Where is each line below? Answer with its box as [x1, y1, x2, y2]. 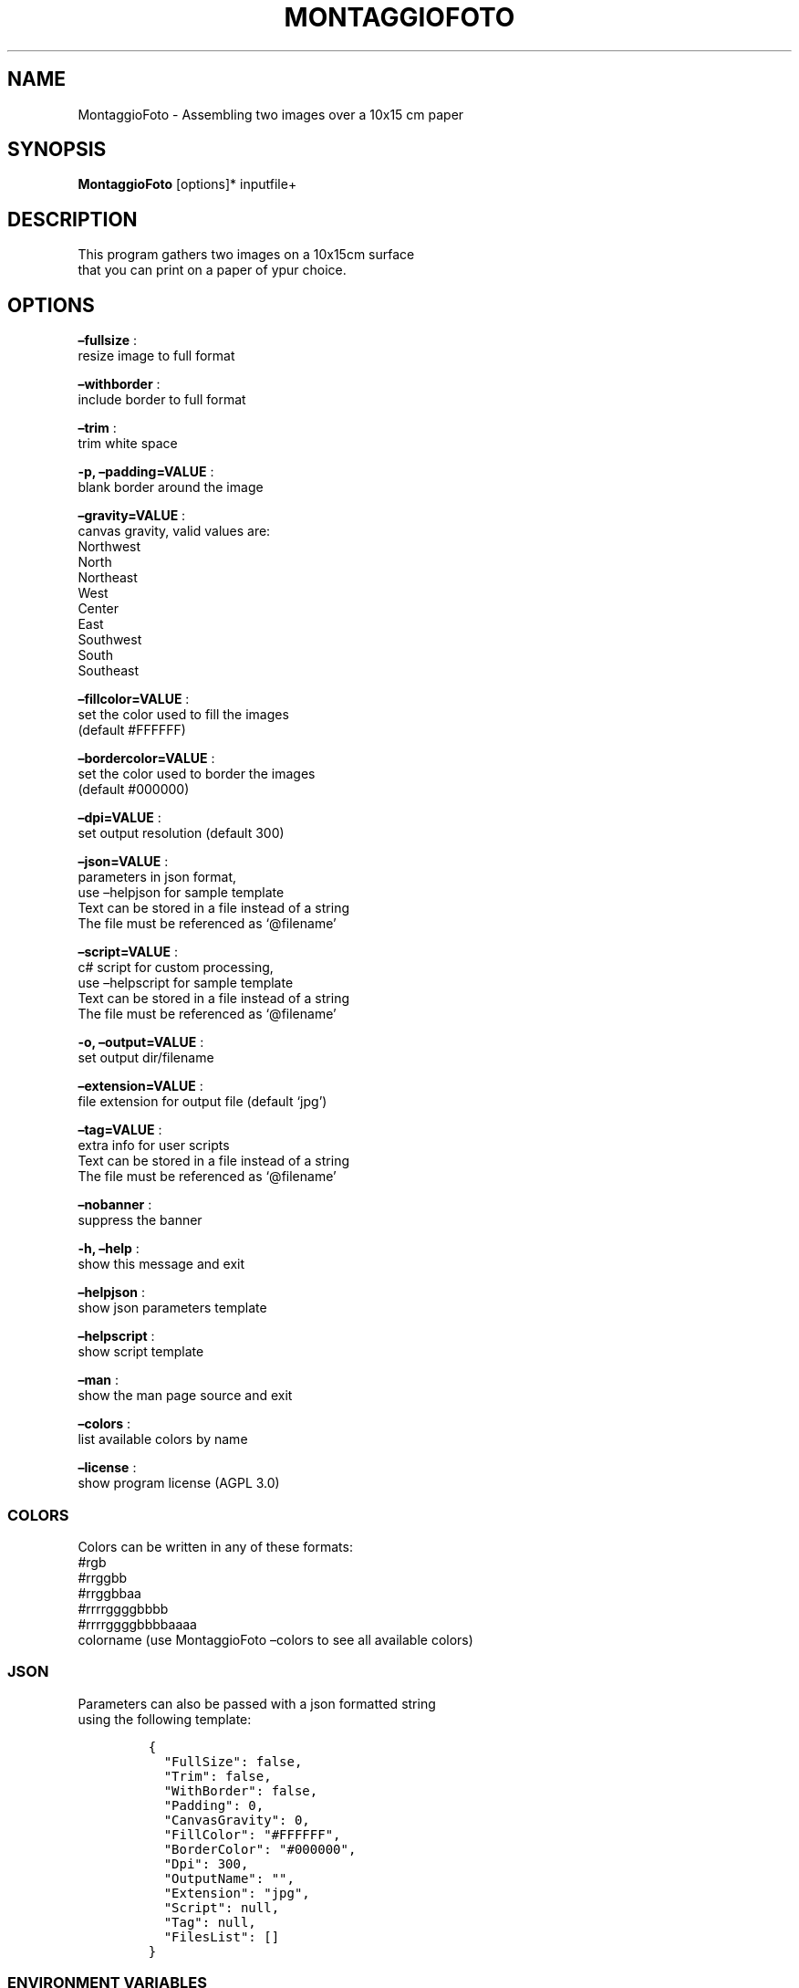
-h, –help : [78, 1240, 140, 1257]
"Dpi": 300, [163, 1856, 249, 1871]
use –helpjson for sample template [78, 884, 285, 901]
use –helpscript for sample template [78, 975, 294, 991]
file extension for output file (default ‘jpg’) [78, 1093, 327, 1110]
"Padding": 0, [163, 1797, 265, 1813]
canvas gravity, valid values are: [78, 523, 271, 539]
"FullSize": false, [163, 1753, 303, 1769]
